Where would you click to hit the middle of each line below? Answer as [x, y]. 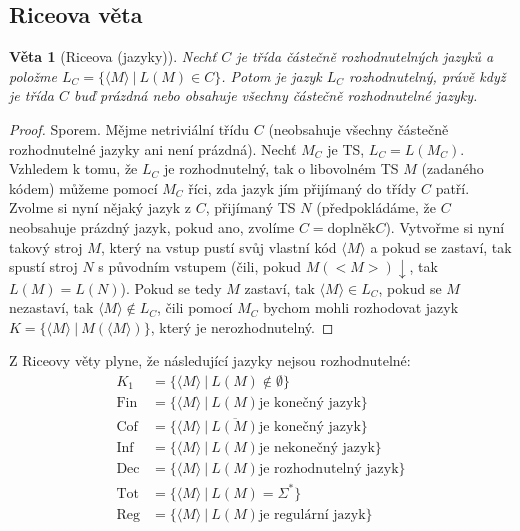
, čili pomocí [195, 307]
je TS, [346, 148]
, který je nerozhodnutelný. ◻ [242, 326]
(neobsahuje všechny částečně [358, 128]
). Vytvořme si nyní [445, 226]
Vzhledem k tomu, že [73, 168]
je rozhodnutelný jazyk [328, 469]
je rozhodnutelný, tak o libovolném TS [281, 168]
